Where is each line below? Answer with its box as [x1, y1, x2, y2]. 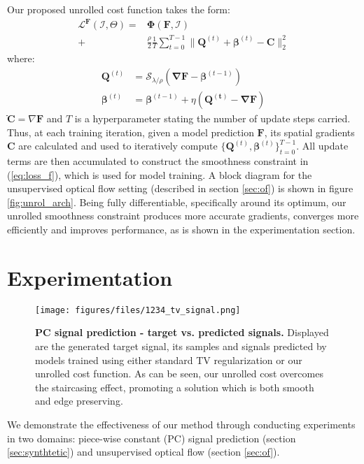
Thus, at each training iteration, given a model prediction [7, 124, 254, 139]
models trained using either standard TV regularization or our [35, 352, 302, 367]
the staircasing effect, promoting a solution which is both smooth [35, 379, 314, 394]
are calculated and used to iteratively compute [18, 138, 218, 153]
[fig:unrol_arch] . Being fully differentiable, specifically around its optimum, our [7, 194, 346, 209]
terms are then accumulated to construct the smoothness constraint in [7, 154, 309, 168]
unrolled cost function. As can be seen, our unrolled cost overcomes [35, 366, 323, 381]
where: [7, 51, 35, 66]
